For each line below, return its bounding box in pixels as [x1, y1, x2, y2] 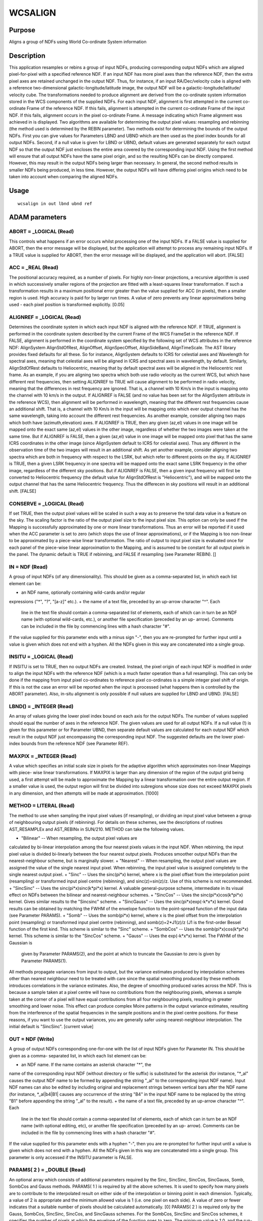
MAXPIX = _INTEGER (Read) [9, 753, 77, 759]
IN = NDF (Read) [9, 564, 48, 570]
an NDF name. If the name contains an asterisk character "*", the [21, 1062, 151, 1068]
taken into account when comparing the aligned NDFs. [9, 174, 119, 180]
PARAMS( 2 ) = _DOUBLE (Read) [9, 1166, 86, 1173]
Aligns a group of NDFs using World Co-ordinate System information [9, 39, 147, 45]
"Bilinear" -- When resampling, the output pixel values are [21, 835, 137, 841]
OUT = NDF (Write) [9, 1035, 55, 1042]
